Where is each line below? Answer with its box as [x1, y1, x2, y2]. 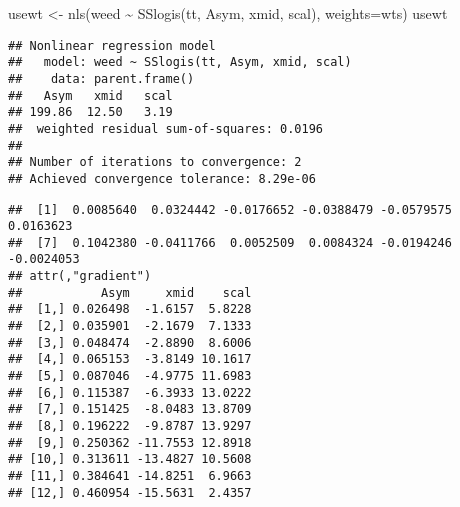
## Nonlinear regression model [8, 38, 216, 53]
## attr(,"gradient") [8, 269, 152, 284]
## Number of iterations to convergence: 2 [8, 155, 302, 170]
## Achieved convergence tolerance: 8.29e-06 [8, 171, 316, 186]
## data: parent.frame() [8, 71, 195, 86]
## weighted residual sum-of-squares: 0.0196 [8, 121, 323, 136]
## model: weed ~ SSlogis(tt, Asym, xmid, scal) [8, 55, 352, 70]
